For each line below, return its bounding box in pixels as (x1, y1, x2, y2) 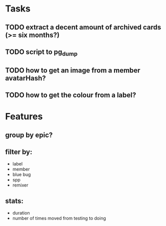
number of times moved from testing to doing (12, 215, 106, 221)
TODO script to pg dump (5, 47, 77, 57)
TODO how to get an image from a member (5, 66, 140, 74)
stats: (5, 196, 24, 205)
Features (5, 111, 43, 122)
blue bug (12, 171, 31, 177)
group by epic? (5, 130, 53, 139)
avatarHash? (5, 73, 46, 82)
